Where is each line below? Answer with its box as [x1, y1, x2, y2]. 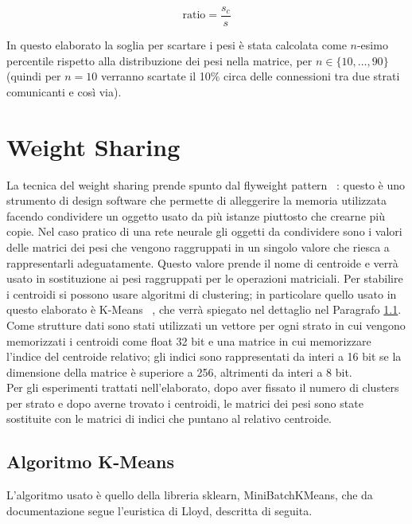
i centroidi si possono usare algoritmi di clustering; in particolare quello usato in [6, 285, 397, 302]
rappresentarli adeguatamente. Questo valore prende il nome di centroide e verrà [6, 254, 398, 271]
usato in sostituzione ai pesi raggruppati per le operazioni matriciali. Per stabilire [6, 270, 403, 287]
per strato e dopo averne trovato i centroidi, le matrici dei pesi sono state [6, 394, 363, 411]
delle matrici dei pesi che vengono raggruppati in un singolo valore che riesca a [6, 238, 390, 255]
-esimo [356, 37, 388, 53]
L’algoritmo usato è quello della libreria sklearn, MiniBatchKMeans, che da [6, 487, 373, 503]
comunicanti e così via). [6, 83, 122, 100]
